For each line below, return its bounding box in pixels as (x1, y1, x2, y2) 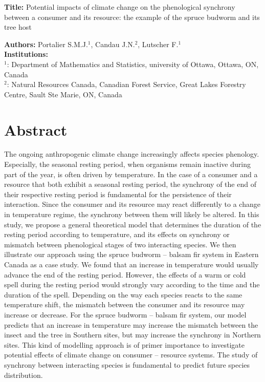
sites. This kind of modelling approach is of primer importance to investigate (4, 339, 245, 350)
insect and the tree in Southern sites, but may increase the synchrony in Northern (4, 329, 261, 340)
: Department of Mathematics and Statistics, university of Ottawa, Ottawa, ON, (7, 58, 259, 69)
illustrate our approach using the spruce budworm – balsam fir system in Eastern (4, 249, 259, 260)
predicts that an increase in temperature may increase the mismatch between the (4, 319, 258, 330)
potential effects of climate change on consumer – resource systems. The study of (4, 349, 258, 360)
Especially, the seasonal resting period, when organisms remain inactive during (4, 159, 251, 169)
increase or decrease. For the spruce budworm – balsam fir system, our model (4, 309, 247, 320)
